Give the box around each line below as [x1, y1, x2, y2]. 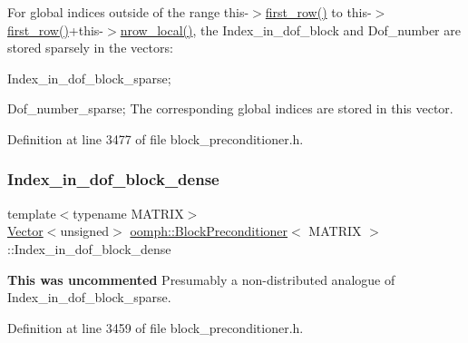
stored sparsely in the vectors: [7, 38, 173, 57]
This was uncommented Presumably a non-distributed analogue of [7, 269, 395, 289]
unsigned [60, 221, 110, 240]
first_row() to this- [265, 3, 372, 21]
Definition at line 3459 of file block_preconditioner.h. [7, 318, 304, 337]
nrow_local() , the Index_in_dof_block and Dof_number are [120, 20, 461, 39]
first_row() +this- [7, 20, 104, 39]
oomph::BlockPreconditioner [130, 221, 288, 240]
